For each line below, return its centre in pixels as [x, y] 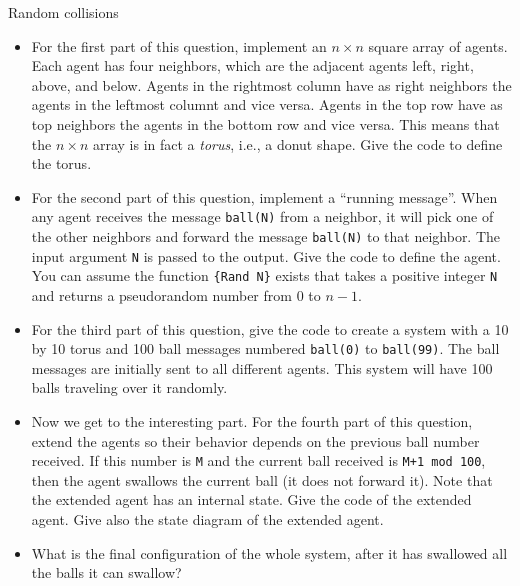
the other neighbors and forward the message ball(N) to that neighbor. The [266, 236]
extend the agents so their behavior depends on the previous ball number [255, 440]
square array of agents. [438, 45]
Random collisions [63, 12]
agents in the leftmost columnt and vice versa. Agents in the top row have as [267, 104]
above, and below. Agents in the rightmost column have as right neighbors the [271, 84]
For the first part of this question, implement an [179, 45]
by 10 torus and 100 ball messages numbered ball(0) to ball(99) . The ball [265, 348]
